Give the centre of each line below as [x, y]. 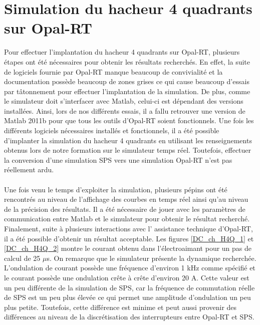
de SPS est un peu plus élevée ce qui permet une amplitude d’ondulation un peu [127, 297]
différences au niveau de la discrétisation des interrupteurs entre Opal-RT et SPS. [129, 317]
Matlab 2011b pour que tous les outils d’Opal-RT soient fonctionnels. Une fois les [129, 120]
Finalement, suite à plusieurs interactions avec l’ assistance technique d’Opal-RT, [128, 228]
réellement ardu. [29, 170]
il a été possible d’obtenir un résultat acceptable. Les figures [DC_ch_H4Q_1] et [129, 238]
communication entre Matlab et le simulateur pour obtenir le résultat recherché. [127, 219]
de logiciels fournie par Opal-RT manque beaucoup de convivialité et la [113, 71]
